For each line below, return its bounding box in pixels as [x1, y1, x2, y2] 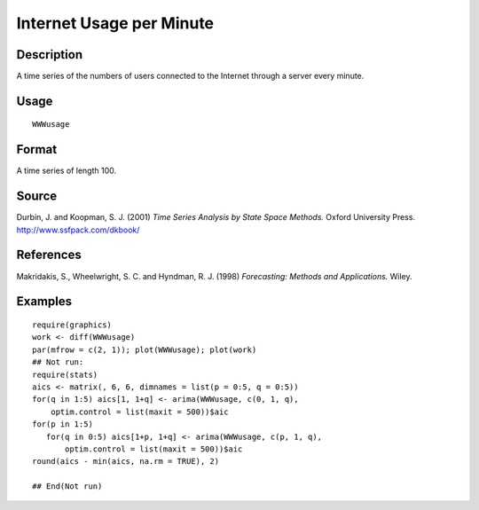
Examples [16, 294, 73, 310]
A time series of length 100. [16, 165, 117, 177]
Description [16, 47, 83, 62]
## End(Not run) [32, 482, 103, 491]
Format [16, 142, 58, 157]
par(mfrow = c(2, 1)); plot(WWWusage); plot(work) [32, 344, 257, 355]
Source [16, 189, 58, 204]
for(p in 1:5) [32, 420, 93, 429]
